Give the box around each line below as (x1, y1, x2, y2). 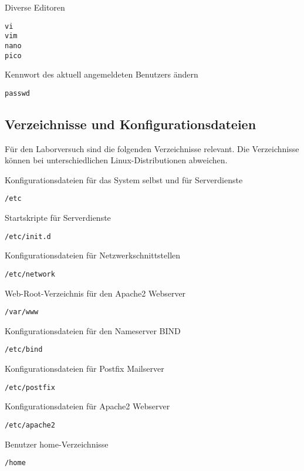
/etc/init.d (5, 232, 51, 241)
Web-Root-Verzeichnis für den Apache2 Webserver (5, 287, 186, 299)
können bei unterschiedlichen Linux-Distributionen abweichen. (5, 154, 228, 166)
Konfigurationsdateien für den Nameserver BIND (5, 324, 181, 337)
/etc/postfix (5, 383, 55, 392)
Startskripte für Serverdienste (5, 211, 111, 224)
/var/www (5, 308, 39, 317)
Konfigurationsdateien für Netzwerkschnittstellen (5, 249, 181, 261)
